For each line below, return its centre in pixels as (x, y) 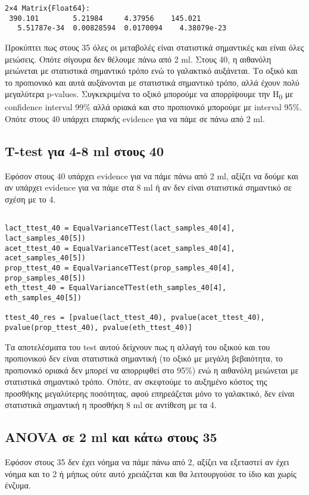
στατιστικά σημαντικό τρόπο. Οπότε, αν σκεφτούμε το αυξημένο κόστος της (136, 382)
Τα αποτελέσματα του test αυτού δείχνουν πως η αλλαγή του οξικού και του (138, 346)
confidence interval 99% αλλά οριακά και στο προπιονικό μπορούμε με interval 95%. (154, 107)
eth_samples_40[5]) (43, 298)
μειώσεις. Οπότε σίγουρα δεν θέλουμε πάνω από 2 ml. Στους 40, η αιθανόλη (138, 59)
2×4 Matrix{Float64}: (48, 8)
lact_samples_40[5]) (46, 238)
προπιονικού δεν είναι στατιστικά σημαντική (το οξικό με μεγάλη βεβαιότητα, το (144, 358)
